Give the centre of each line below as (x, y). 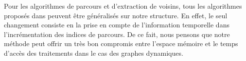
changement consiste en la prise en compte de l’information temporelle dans (117, 25)
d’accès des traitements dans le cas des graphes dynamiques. (94, 53)
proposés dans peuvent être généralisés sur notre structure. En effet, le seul (116, 15)
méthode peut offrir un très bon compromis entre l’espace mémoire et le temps (121, 43)
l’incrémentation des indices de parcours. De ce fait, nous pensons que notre (117, 34)
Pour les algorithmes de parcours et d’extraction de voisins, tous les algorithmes (123, 6)
